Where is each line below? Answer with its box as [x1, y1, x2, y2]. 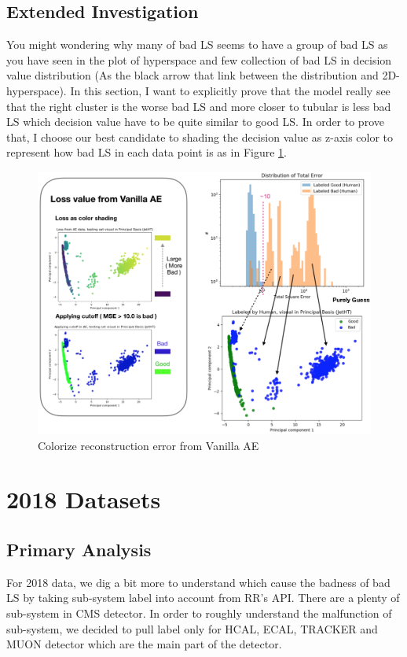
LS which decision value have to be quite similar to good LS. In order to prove [6, 113, 384, 130]
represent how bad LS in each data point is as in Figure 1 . [6, 144, 287, 161]
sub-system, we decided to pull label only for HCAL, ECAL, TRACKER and [6, 620, 378, 637]
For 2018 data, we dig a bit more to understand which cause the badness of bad [6, 574, 390, 590]
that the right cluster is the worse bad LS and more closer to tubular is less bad [6, 98, 391, 114]
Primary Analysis [6, 537, 152, 562]
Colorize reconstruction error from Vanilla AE [38, 437, 259, 453]
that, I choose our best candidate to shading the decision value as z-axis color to [6, 128, 394, 145]
